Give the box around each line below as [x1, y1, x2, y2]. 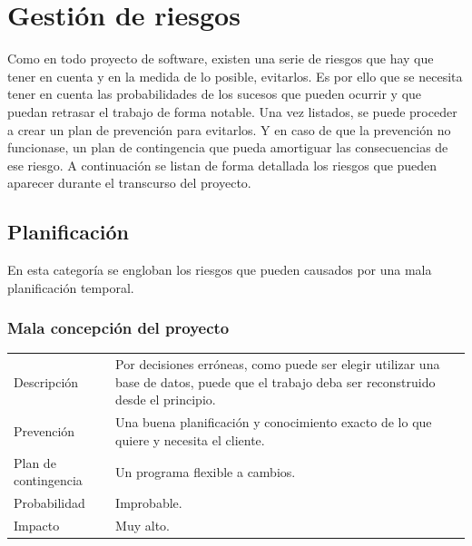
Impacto [14, 515, 60, 534]
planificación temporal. [7, 278, 134, 297]
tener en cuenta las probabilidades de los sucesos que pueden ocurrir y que [7, 84, 422, 103]
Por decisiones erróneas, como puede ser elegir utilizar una [115, 355, 440, 374]
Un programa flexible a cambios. [115, 462, 296, 481]
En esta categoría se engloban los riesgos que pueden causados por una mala [7, 260, 432, 279]
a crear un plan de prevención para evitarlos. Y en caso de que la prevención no [7, 120, 451, 139]
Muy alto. [115, 515, 171, 534]
